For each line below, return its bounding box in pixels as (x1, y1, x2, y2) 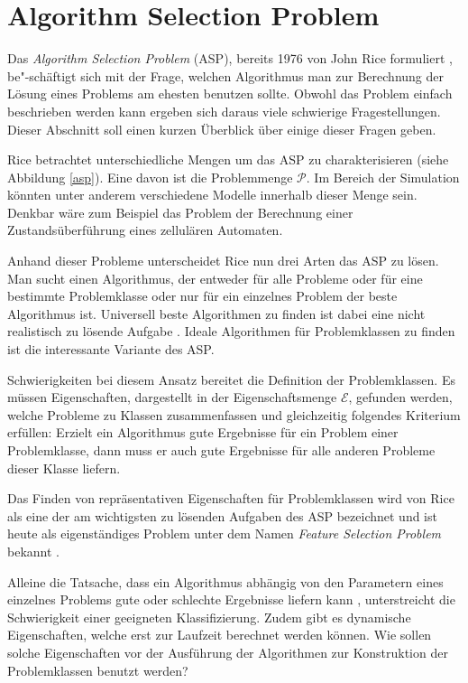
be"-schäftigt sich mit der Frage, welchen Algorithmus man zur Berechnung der (7, 66, 445, 85)
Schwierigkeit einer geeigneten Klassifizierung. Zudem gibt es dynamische (7, 607, 411, 626)
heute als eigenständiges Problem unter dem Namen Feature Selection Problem (7, 524, 442, 543)
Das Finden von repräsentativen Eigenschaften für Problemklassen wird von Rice (7, 489, 454, 508)
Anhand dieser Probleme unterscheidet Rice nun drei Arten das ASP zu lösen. (7, 251, 439, 270)
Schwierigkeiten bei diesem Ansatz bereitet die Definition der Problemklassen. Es (7, 370, 455, 388)
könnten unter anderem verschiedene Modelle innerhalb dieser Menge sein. (7, 185, 418, 204)
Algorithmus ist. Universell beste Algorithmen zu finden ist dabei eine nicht (7, 304, 426, 323)
